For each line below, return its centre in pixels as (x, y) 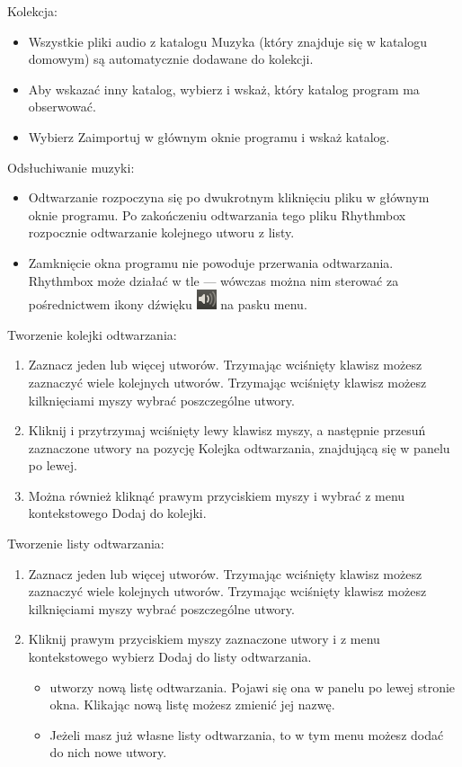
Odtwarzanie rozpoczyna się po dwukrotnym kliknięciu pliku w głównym (229, 197)
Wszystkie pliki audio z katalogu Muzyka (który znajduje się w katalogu (228, 41)
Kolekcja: (32, 11)
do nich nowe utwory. (108, 752)
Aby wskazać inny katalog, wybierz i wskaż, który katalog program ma (224, 89)
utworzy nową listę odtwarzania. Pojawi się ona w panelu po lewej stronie (253, 687)
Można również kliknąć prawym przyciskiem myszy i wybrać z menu (217, 495)
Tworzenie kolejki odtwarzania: (92, 334)
